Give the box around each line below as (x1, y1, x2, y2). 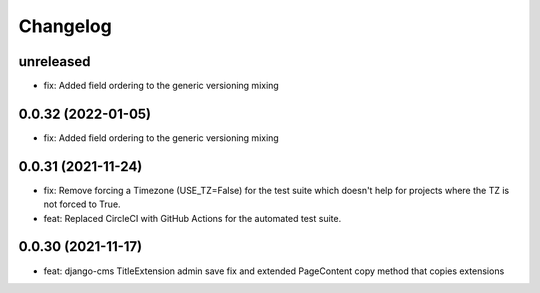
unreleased (18, 53, 91, 70)
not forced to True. (43, 198, 121, 210)
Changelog (18, 15, 112, 37)
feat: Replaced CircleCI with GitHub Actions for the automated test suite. (43, 212, 342, 224)
